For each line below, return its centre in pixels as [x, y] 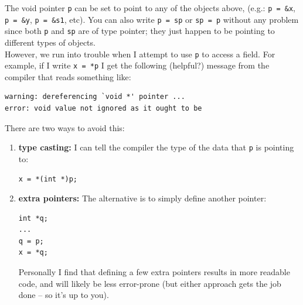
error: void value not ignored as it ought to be [103, 109]
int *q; [33, 218]
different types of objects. [50, 42]
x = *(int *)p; [48, 179]
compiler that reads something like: [68, 76]
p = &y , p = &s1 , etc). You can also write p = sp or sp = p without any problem [152, 19]
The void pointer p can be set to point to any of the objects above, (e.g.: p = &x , [150, 8]
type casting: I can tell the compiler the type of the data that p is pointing [156, 147]
